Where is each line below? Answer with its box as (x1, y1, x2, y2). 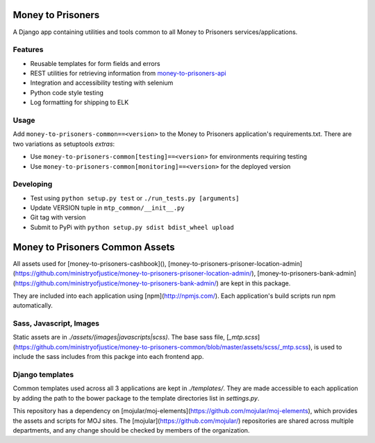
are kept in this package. (219, 278, 291, 287)
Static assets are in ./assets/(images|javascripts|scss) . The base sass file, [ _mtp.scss (12, 333, 258, 342)
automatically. (12, 301, 53, 310)
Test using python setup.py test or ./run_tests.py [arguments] (30, 194, 240, 202)
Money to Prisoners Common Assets (12, 241, 175, 253)
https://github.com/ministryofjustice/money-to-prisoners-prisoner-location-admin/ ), (15, 269, 256, 278)
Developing (12, 179, 53, 189)
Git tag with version (30, 213, 86, 221)
